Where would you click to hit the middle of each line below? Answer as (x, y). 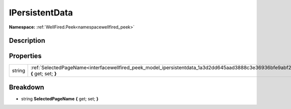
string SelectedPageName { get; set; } (60, 98)
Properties (25, 56)
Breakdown (27, 87)
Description (27, 41)
